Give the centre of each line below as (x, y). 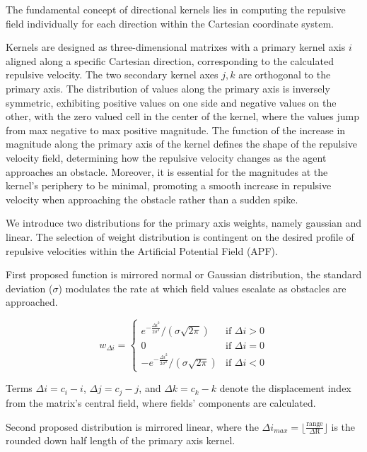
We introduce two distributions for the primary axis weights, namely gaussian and (184, 223)
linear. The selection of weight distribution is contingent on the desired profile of (180, 236)
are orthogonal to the (285, 75)
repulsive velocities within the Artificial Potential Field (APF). (142, 250)
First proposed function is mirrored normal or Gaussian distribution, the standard (184, 274)
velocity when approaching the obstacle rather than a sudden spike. (152, 199)
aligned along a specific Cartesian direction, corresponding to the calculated (170, 60)
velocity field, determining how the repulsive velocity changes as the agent (166, 157)
